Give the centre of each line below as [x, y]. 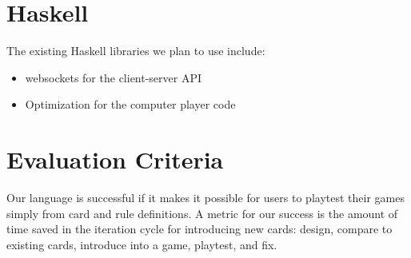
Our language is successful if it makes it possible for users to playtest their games [205, 198]
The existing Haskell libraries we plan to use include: [136, 51]
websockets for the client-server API [114, 77]
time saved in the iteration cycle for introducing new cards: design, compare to [200, 229]
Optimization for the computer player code [130, 104]
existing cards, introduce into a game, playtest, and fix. [142, 244]
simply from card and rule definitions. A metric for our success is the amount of [202, 213]
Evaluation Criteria [115, 159]
